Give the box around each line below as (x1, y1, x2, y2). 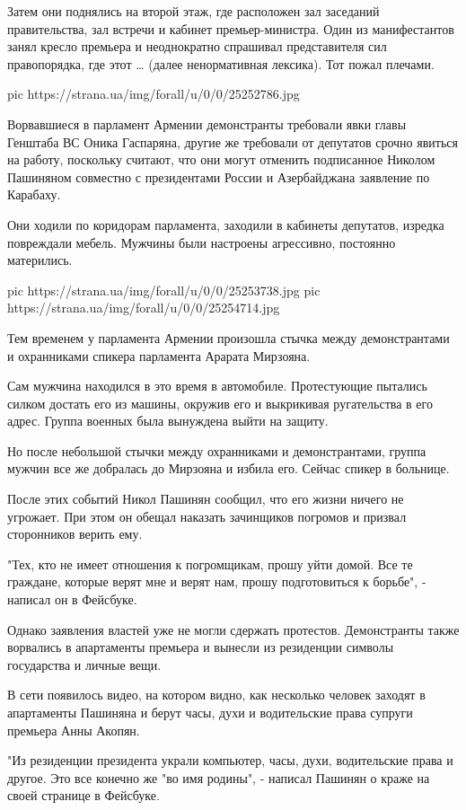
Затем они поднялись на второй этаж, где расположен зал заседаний (7, 2, 380, 20)
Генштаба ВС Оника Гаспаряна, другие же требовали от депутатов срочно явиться (7, 132, 458, 151)
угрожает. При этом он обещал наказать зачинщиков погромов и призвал (7, 506, 407, 525)
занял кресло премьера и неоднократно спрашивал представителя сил (7, 37, 387, 56)
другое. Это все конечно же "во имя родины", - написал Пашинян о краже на (7, 768, 430, 787)
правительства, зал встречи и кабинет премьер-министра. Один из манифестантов (7, 19, 454, 38)
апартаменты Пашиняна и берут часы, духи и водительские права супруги (7, 703, 413, 721)
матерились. (7, 251, 73, 269)
